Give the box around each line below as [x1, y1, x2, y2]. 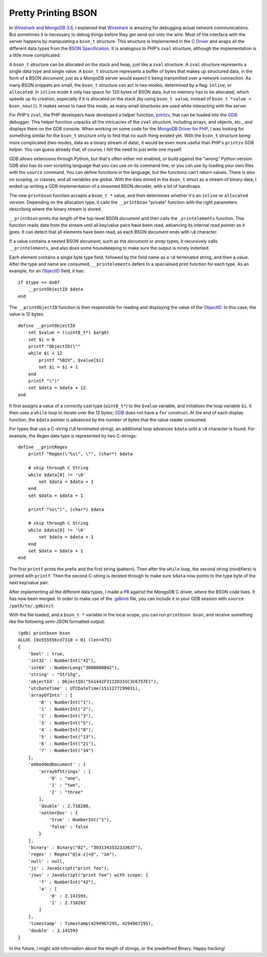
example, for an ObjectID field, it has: [9, 268, 85, 274]
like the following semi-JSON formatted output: [9, 618, 105, 625]
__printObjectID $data [28, 287, 84, 292]
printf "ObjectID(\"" [28, 344, 81, 349]
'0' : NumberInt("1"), [39, 699, 94, 705]
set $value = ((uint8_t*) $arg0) [28, 330, 110, 336]
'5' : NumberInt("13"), [39, 734, 96, 739]
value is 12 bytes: [9, 311, 44, 317]
